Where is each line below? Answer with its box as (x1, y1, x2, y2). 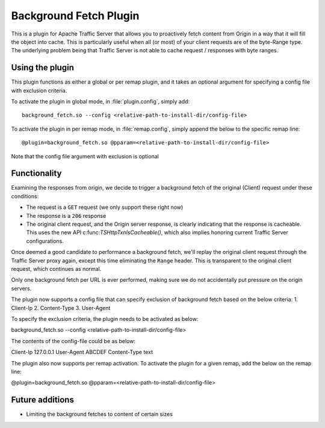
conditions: (11, 193, 39, 200)
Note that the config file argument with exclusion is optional (11, 152, 159, 160)
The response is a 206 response (26, 212, 107, 219)
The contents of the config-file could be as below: (11, 337, 135, 344)
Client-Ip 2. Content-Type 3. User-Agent (11, 304, 111, 311)
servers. (11, 285, 32, 292)
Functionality (11, 169, 62, 179)
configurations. (26, 237, 64, 244)
